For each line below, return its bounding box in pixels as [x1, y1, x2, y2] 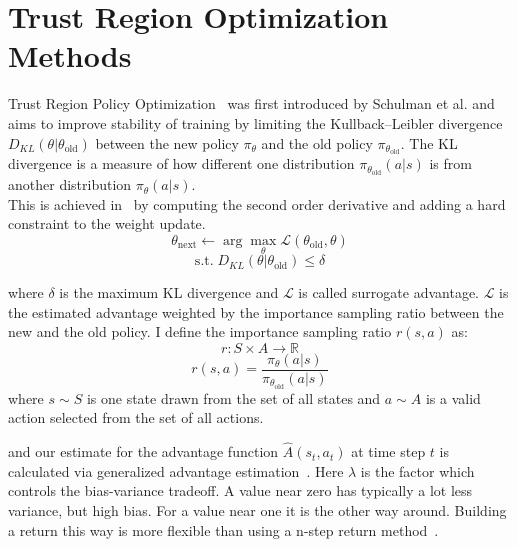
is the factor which [360, 460, 475, 481]
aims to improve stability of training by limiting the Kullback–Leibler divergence [8, 112, 503, 133]
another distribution [8, 174, 132, 195]
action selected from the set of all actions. [8, 407, 264, 428]
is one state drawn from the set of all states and [86, 387, 381, 408]
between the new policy [95, 132, 239, 153]
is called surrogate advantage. [298, 282, 479, 303]
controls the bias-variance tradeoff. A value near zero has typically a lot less [8, 480, 473, 501]
